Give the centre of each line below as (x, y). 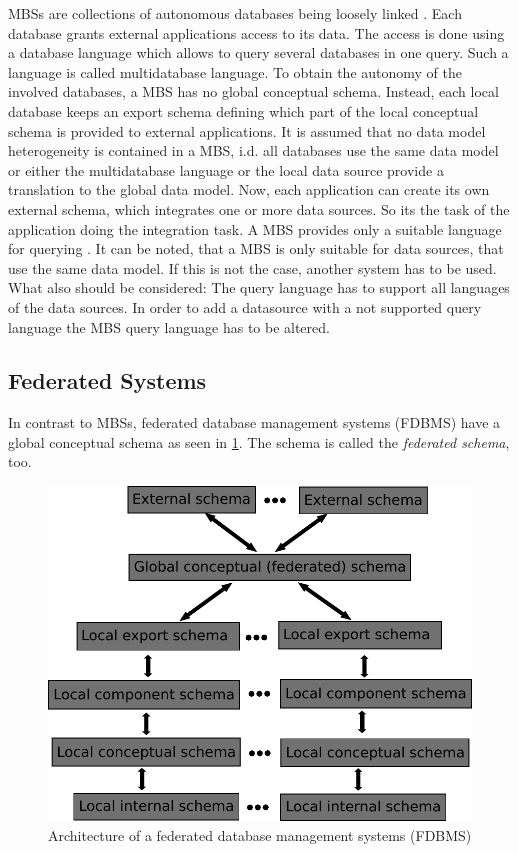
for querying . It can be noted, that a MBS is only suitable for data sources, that (256, 248)
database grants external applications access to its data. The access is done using (256, 32)
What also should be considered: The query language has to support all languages (259, 287)
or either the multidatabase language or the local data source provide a (226, 169)
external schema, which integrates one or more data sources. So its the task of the (259, 208)
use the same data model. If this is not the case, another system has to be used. (252, 267)
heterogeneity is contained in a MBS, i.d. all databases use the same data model (253, 150)
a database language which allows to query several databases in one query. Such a (258, 52)
